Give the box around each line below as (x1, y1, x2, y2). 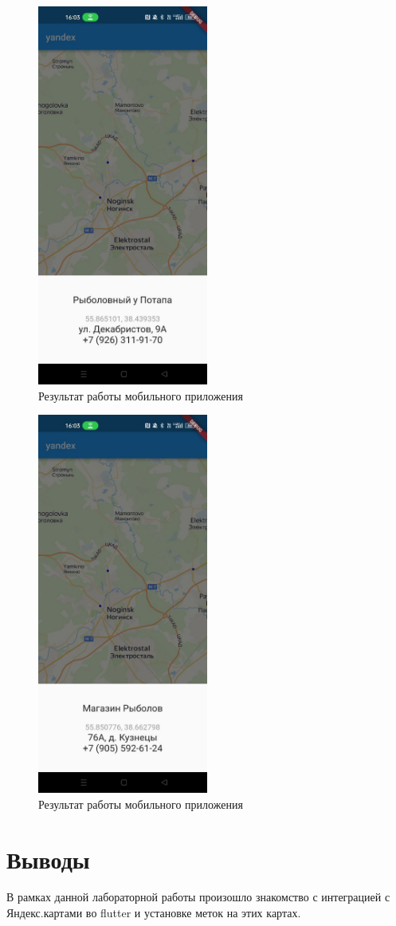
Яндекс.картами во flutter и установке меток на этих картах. (6, 904, 301, 921)
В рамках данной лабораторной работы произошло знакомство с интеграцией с (6, 889, 390, 905)
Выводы (6, 842, 90, 875)
